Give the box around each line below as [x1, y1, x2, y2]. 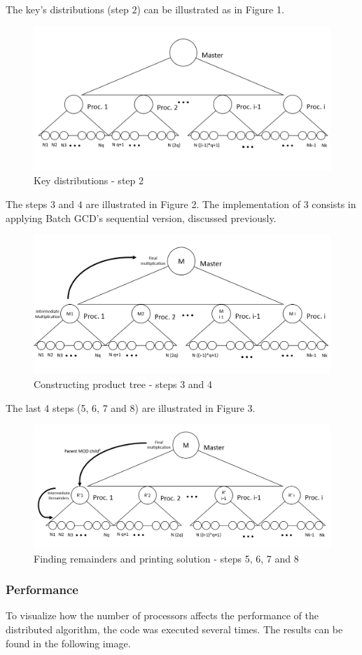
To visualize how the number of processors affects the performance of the [6, 608, 319, 623]
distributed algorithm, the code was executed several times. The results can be [6, 621, 343, 636]
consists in [312, 196, 356, 211]
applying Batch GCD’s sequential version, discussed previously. [6, 210, 277, 225]
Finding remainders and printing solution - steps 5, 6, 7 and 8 [34, 551, 299, 565]
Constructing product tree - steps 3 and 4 [34, 376, 213, 391]
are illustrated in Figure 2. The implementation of [85, 196, 300, 211]
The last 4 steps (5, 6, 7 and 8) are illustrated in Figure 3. [6, 400, 256, 415]
